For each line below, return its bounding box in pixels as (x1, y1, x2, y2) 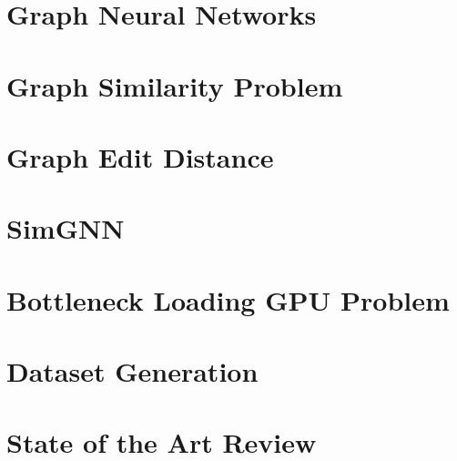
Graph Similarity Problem (6, 67, 343, 104)
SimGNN (6, 210, 125, 247)
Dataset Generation (6, 353, 259, 390)
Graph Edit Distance (6, 138, 274, 175)
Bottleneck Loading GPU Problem (6, 281, 450, 318)
